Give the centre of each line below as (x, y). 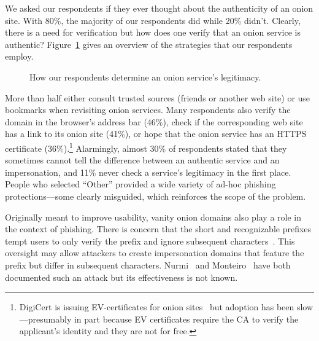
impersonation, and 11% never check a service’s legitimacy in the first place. (148, 172)
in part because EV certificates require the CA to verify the (186, 319)
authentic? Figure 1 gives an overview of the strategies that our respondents (149, 44)
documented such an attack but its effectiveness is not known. (121, 277)
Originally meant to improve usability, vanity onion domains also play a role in (153, 217)
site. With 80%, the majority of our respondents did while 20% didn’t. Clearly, (153, 20)
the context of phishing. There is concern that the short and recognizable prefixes (158, 229)
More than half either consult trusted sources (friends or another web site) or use (158, 97)
